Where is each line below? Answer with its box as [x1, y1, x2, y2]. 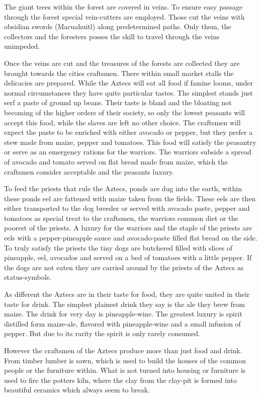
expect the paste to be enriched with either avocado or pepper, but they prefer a [4, 127, 253, 137]
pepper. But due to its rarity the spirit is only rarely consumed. [4, 328, 201, 339]
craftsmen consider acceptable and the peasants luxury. [4, 166, 174, 177]
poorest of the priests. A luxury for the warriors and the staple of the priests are [4, 222, 252, 233]
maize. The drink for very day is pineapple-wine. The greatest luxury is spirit [4, 308, 242, 319]
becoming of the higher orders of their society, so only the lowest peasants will [4, 107, 245, 117]
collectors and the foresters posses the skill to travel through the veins [4, 31, 220, 41]
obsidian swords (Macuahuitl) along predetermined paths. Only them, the [4, 21, 231, 32]
